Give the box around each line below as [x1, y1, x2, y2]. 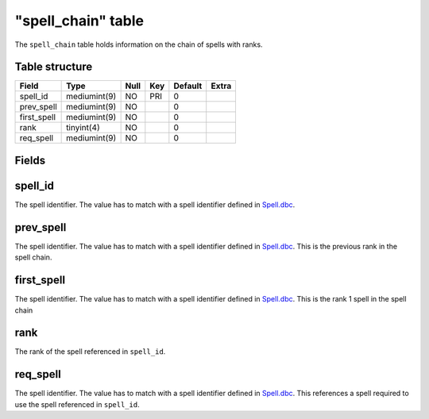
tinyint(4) [66, 122, 101, 133]
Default [173, 80, 203, 91]
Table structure [14, 60, 93, 74]
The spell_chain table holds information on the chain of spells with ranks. [14, 40, 263, 49]
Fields [14, 153, 46, 167]
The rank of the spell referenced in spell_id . [14, 347, 166, 356]
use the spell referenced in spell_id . [14, 399, 140, 409]
